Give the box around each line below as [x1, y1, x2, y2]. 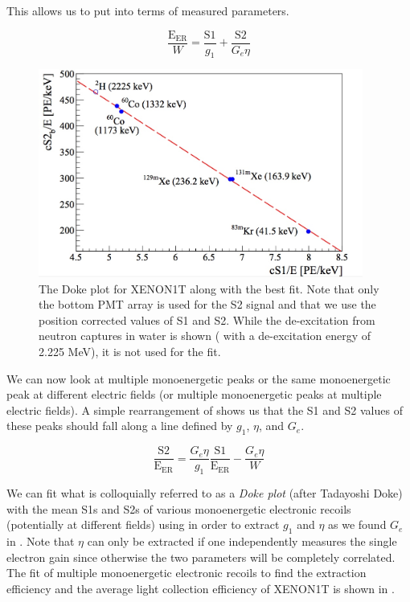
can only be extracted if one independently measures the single [87, 533, 397, 550]
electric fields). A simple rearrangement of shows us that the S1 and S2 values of [6, 401, 403, 418]
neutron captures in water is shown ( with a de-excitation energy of [39, 327, 371, 344]
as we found [328, 516, 387, 533]
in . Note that [6, 533, 75, 550]
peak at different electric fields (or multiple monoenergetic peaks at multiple [6, 386, 382, 403]
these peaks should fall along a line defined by [6, 417, 233, 434]
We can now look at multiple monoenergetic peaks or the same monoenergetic [6, 370, 391, 387]
